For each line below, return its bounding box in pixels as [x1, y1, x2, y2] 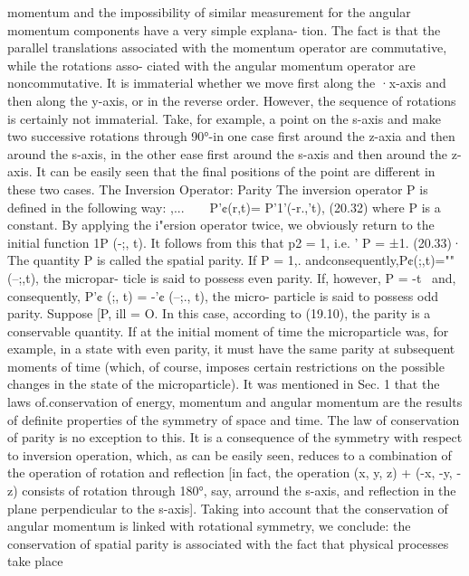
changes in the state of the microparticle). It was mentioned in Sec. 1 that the [7, 374, 440, 393]
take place [7, 552, 63, 571]
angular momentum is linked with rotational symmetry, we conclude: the [7, 516, 411, 535]
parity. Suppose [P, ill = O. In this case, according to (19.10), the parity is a [7, 304, 431, 323]
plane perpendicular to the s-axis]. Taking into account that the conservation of [7, 498, 448, 517]
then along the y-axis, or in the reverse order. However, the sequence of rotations [7, 90, 456, 109]
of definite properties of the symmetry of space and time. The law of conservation [7, 410, 460, 429]
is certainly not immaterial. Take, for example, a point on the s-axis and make [7, 109, 442, 127]
